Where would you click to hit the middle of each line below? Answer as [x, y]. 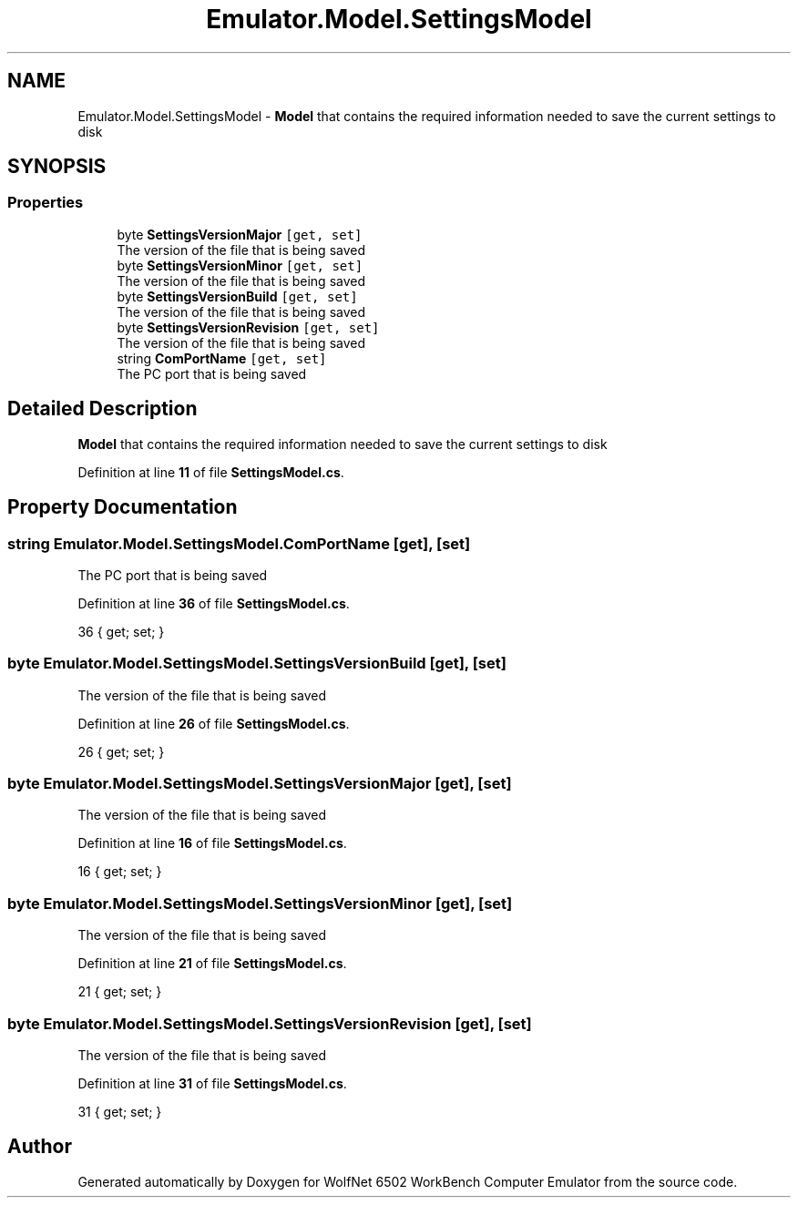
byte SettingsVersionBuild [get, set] [237, 296]
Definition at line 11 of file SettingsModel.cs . [211, 472]
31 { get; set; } [120, 1111]
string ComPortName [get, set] [222, 358]
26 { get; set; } [121, 751]
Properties [46, 203]
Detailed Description [102, 409]
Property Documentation [123, 507]
